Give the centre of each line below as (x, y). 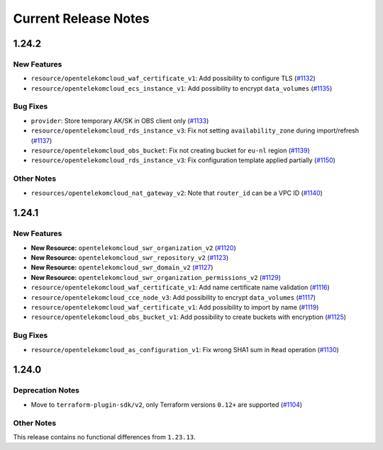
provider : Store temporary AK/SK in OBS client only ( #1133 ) (120, 120)
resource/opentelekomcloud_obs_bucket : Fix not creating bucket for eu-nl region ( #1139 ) (170, 151)
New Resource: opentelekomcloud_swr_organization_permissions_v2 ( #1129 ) (156, 277)
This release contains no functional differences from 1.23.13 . (104, 437)
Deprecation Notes (46, 390)
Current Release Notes (81, 18)
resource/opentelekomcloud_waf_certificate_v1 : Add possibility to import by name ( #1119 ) (175, 308)
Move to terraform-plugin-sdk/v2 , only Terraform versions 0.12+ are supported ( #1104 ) (167, 405)
